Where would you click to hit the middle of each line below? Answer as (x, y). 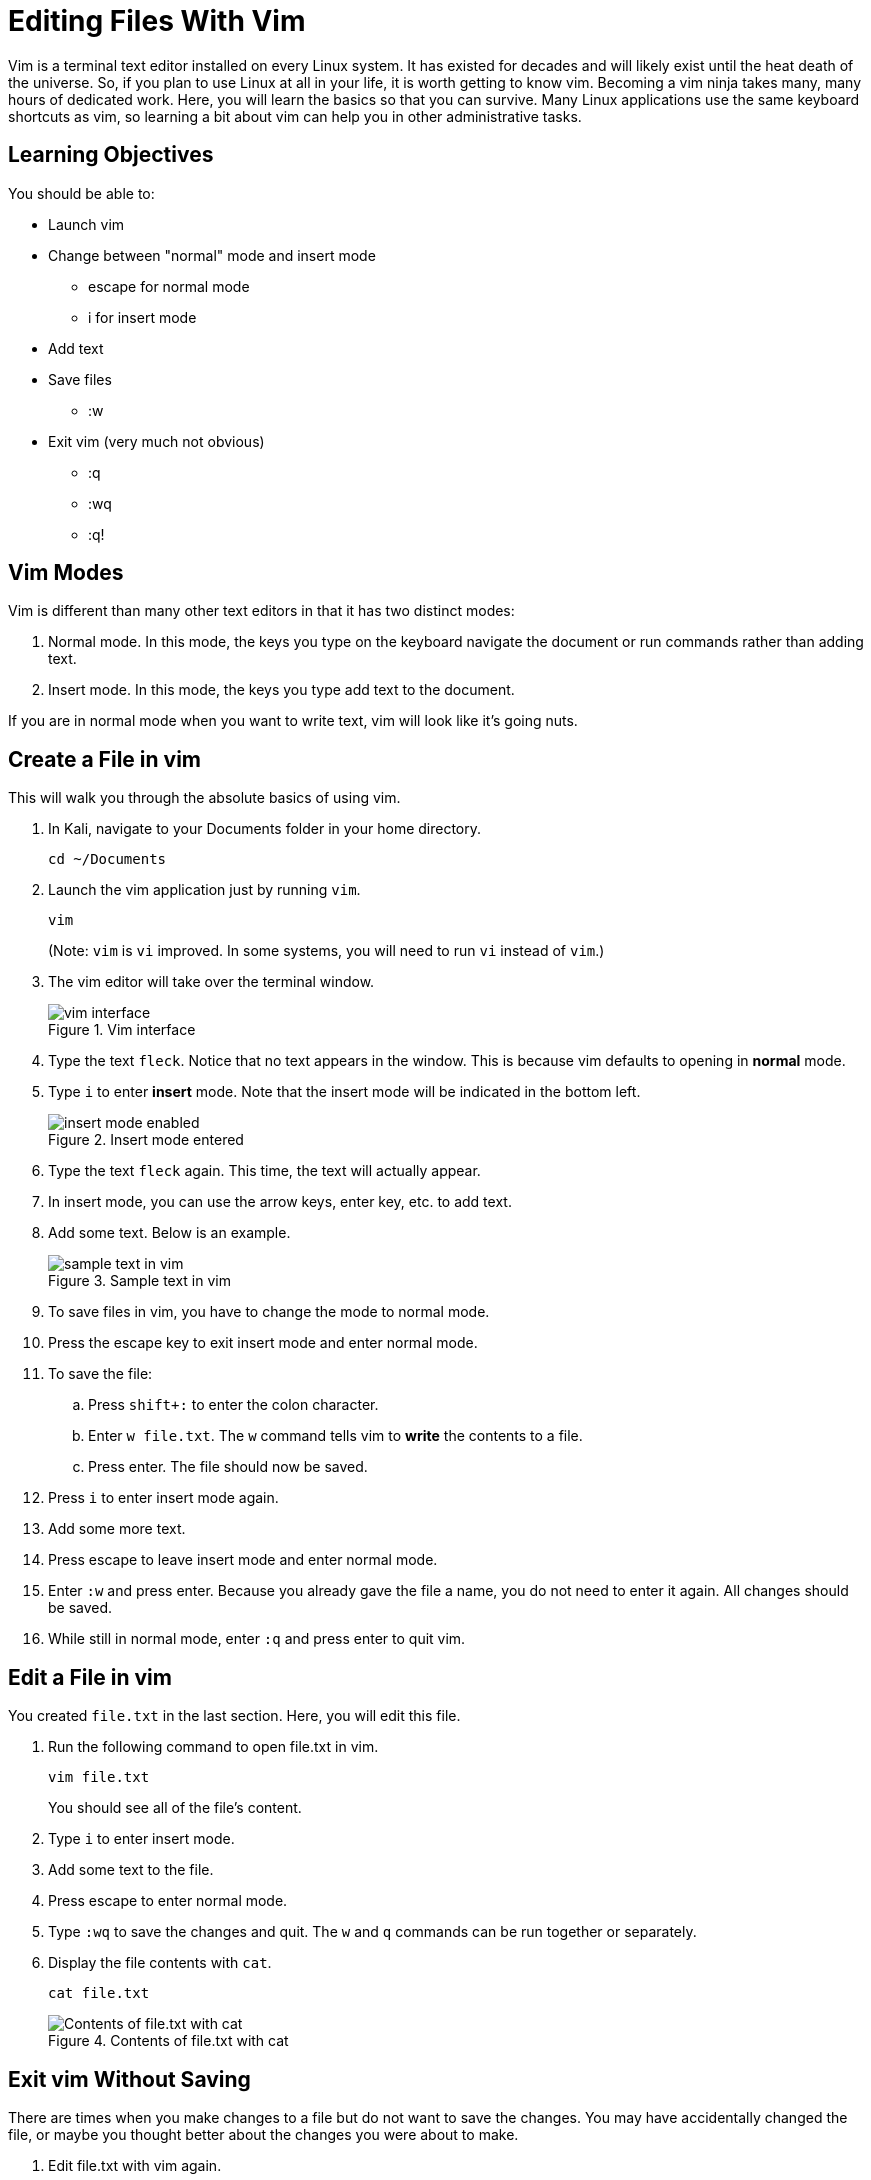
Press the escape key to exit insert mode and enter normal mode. (263, 1343)
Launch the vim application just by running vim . (204, 890)
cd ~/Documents (107, 859)
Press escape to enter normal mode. (168, 1901)
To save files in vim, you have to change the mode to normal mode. (269, 1312)
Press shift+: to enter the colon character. (233, 1405)
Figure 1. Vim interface (122, 1030)
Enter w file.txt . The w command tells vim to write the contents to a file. (335, 1436)
